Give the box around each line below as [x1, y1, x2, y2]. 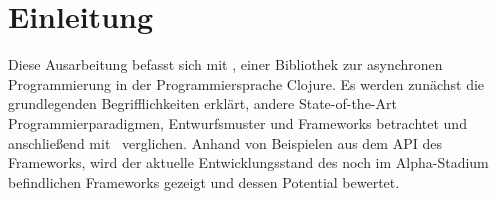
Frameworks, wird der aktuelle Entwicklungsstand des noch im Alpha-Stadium [8, 152, 489, 173]
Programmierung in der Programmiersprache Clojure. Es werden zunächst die [8, 73, 485, 94]
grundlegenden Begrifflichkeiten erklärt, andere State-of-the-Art [8, 93, 397, 114]
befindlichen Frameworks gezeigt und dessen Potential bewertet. [8, 171, 400, 192]
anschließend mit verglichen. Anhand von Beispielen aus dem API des [8, 132, 442, 153]
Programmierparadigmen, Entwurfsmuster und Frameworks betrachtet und [8, 112, 467, 133]
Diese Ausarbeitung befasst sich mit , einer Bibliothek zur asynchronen [8, 54, 443, 75]
